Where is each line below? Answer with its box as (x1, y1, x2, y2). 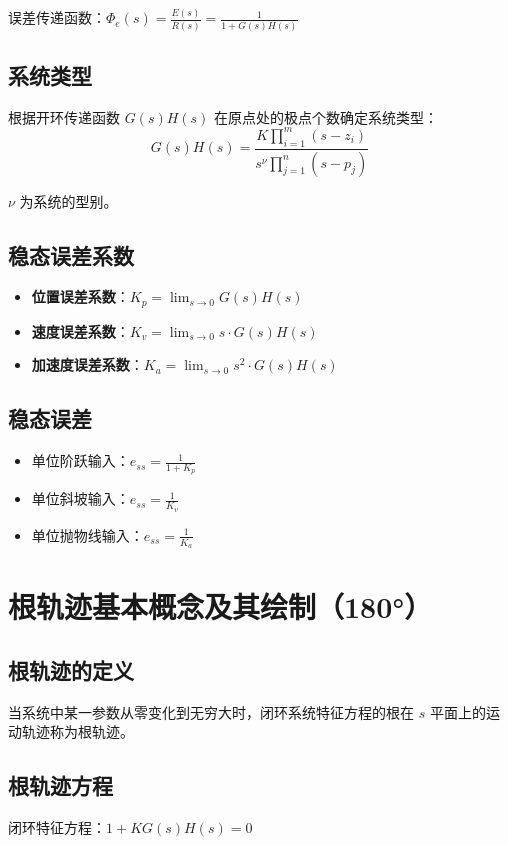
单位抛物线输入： (31, 524, 144, 545)
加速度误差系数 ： (31, 354, 144, 375)
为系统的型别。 (19, 190, 118, 211)
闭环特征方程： (8, 816, 106, 837)
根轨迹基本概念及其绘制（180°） (8, 586, 433, 627)
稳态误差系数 (8, 239, 134, 270)
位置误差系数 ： (31, 286, 130, 307)
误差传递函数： (8, 7, 106, 28)
